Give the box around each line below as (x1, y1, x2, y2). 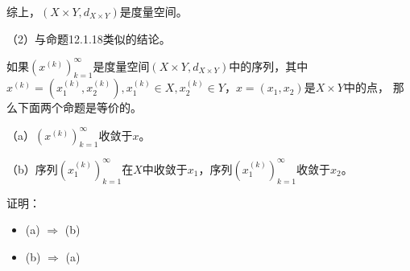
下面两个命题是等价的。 (17, 99, 142, 116)
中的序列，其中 (229, 57, 309, 74)
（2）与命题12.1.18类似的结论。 (6, 30, 171, 47)
